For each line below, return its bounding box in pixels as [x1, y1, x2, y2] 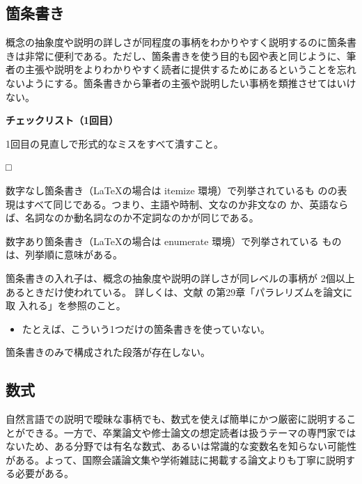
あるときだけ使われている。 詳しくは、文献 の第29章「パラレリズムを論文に [6, 284, 353, 299]
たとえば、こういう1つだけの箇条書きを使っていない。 [22, 321, 271, 336]
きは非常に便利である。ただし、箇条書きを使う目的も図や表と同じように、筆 [6, 48, 356, 63]
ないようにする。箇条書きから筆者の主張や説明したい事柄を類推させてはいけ [6, 75, 356, 90]
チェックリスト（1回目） [6, 113, 119, 127]
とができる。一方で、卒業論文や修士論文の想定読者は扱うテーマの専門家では [6, 425, 356, 439]
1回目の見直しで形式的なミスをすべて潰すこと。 [6, 136, 224, 150]
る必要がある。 [6, 466, 74, 481]
